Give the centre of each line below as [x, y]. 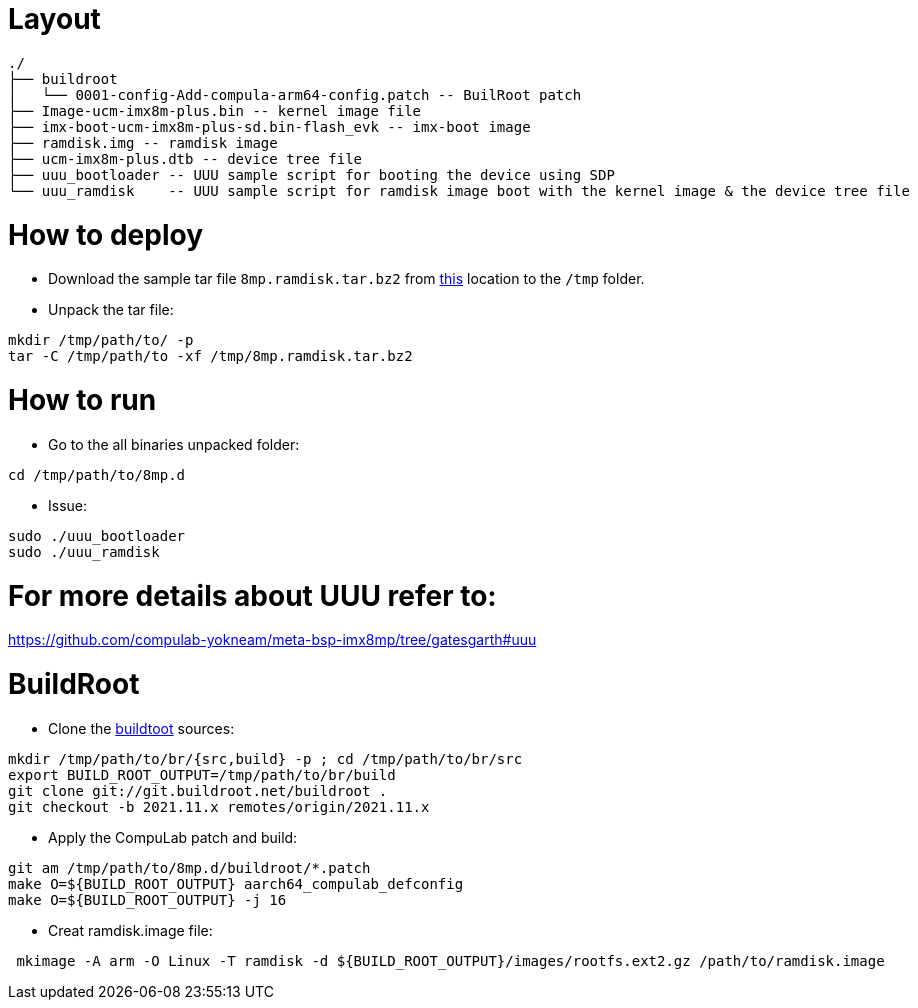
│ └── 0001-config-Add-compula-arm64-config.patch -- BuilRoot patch [295, 94]
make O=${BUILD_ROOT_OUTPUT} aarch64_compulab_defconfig [236, 883]
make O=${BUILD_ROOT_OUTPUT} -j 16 [147, 899]
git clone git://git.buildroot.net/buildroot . [198, 790]
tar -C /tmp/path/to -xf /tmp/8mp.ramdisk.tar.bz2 [210, 356]
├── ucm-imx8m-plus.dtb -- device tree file [185, 158]
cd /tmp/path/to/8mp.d [97, 474]
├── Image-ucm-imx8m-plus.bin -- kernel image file [215, 110]
